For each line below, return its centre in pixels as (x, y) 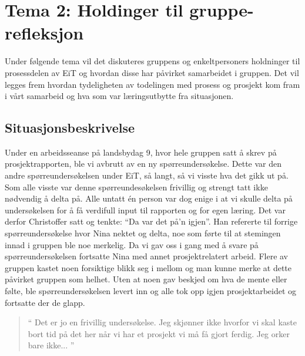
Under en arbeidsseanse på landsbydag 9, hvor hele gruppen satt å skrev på (141, 152)
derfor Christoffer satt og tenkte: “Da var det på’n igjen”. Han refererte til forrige (151, 221)
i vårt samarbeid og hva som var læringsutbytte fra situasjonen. (119, 96)
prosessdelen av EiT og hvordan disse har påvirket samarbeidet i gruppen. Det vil (152, 72)
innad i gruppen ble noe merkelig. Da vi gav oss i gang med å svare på (132, 244)
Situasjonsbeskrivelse (70, 128)
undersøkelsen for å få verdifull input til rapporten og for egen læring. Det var (145, 210)
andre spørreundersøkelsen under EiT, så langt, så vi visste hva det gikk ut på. (147, 175)
